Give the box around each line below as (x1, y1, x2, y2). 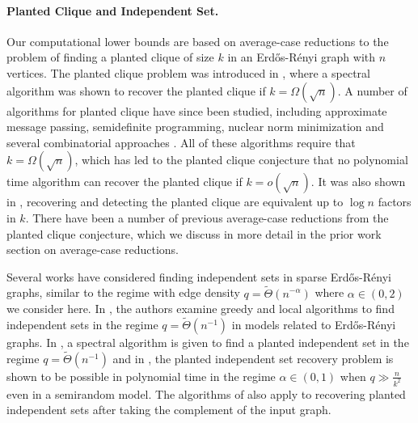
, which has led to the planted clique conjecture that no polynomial (74, 151, 408, 168)
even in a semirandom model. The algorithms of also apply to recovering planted (6, 385, 406, 402)
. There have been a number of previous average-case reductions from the (25, 209, 389, 226)
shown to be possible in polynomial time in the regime (6, 367, 276, 384)
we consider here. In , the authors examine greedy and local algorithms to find (6, 300, 395, 317)
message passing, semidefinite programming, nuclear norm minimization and (6, 118, 384, 135)
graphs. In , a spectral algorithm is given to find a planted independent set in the (6, 333, 409, 350)
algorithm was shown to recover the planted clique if (6, 82, 266, 99)
